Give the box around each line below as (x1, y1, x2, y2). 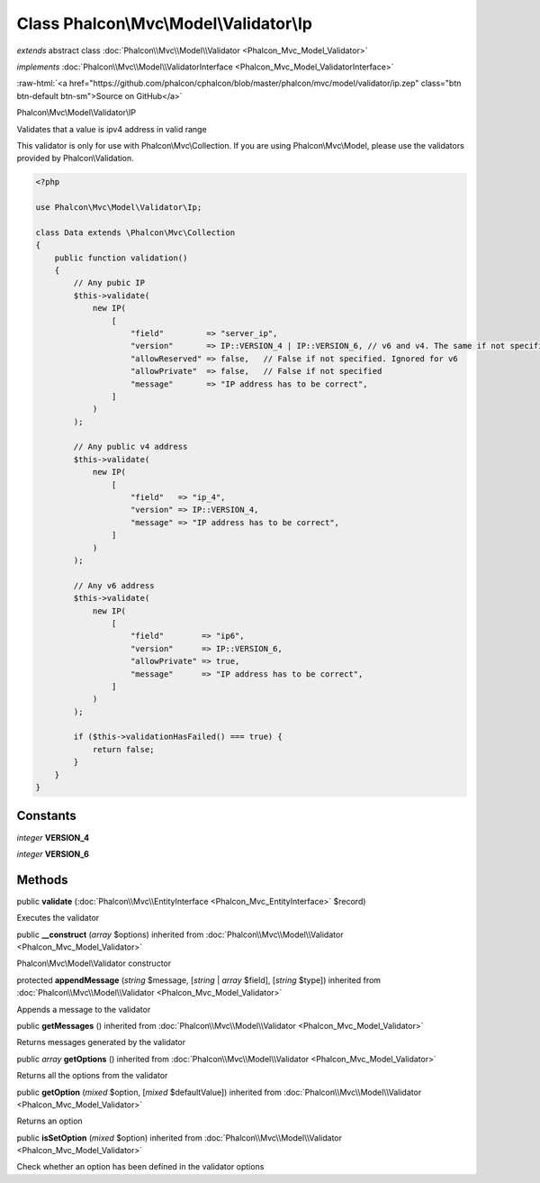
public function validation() (54, 252, 188, 263)
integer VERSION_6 (16, 848, 90, 860)
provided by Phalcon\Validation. (16, 153, 134, 164)
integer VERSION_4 (16, 832, 90, 842)
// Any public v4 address (73, 441, 188, 452)
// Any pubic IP (73, 278, 146, 288)
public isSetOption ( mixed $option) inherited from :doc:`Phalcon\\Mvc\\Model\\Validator (16, 1132, 342, 1143)
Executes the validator (16, 913, 100, 924)
